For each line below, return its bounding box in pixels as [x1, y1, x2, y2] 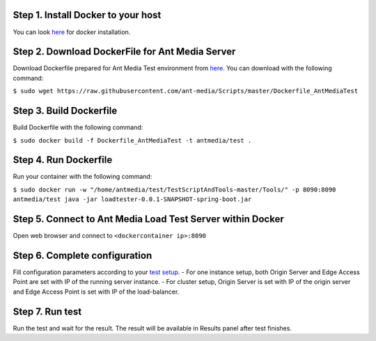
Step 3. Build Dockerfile [13, 105, 118, 117]
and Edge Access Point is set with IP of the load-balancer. [13, 287, 180, 296]
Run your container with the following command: [13, 173, 152, 181]
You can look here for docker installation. [13, 28, 131, 36]
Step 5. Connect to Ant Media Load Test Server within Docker [13, 213, 285, 225]
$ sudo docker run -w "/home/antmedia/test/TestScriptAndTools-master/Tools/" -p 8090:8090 [13, 185, 336, 193]
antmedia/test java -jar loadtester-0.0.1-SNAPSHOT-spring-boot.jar [13, 196, 252, 203]
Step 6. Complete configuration [13, 249, 152, 261]
